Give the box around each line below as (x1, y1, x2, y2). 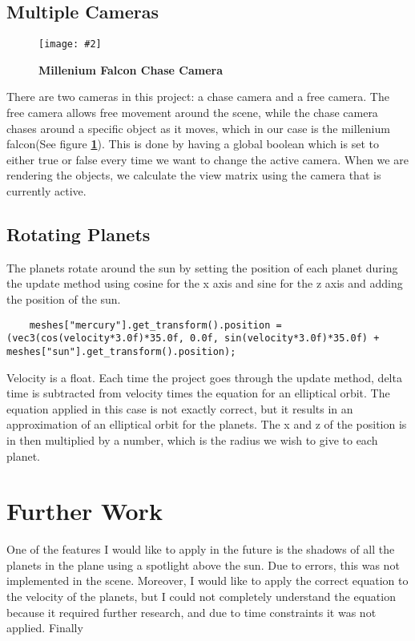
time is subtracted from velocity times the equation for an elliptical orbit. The (6, 385, 390, 401)
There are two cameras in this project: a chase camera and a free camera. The (6, 88, 389, 105)
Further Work (6, 494, 163, 527)
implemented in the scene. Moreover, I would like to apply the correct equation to (6, 572, 409, 589)
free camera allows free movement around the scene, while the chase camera (6, 104, 378, 121)
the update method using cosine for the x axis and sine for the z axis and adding (6, 275, 403, 292)
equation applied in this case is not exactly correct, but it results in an (6, 400, 353, 417)
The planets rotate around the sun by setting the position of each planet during (6, 259, 398, 276)
